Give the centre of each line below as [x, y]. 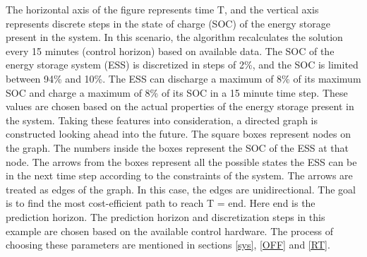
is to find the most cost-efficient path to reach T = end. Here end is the [161, 203]
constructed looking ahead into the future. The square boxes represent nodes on [179, 134]
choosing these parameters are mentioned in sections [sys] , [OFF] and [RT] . [168, 245]
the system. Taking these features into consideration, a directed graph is [162, 120]
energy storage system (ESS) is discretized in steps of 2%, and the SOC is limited [182, 65]
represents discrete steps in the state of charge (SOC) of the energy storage [168, 23]
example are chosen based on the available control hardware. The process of [170, 231]
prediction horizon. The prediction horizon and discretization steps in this [166, 216]
